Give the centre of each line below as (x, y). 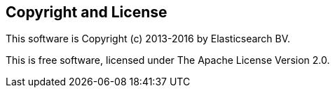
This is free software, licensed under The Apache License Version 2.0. (168, 60)
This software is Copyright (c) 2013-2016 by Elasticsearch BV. (148, 39)
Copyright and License (87, 12)
